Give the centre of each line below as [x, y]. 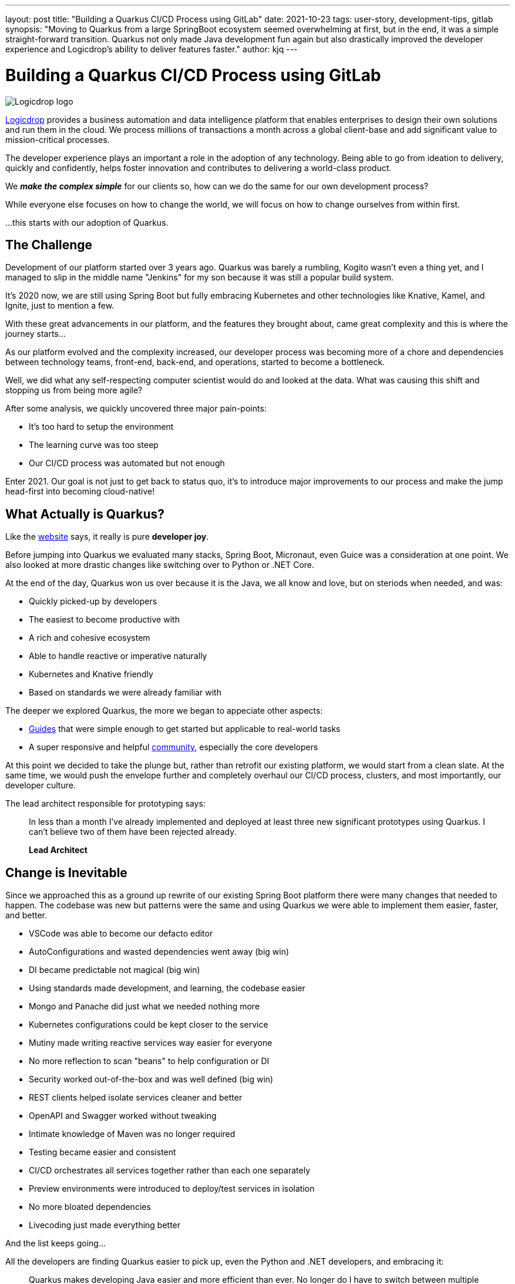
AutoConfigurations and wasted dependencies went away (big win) [159, 952]
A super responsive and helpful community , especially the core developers [174, 747]
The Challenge [49, 245]
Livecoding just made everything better [105, 1225]
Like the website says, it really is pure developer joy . [107, 537]
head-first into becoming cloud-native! [80, 491]
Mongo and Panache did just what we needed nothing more [144, 1007]
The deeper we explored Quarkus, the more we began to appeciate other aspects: [164, 711]
